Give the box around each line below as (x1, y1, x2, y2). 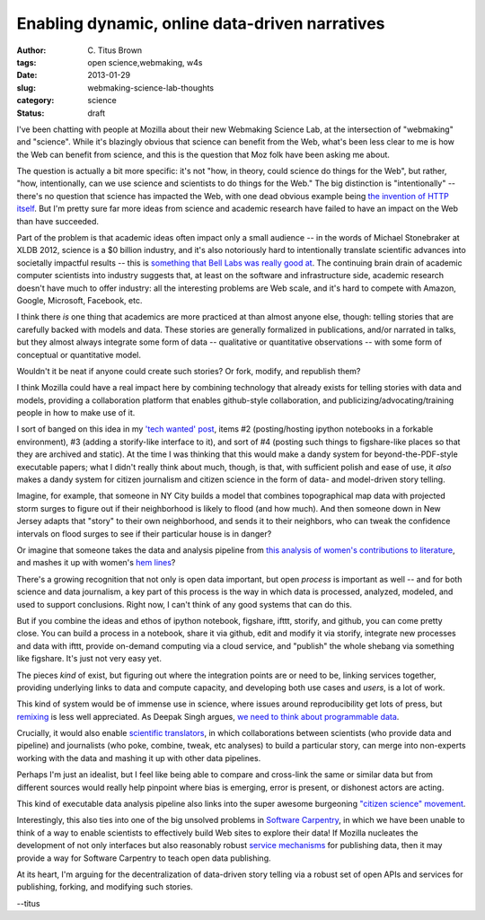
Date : (16, 70, 38, 81)
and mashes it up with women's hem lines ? (16, 557, 176, 568)
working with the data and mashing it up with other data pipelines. (16, 752, 261, 763)
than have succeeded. (16, 215, 99, 226)
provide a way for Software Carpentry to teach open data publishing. (16, 853, 271, 863)
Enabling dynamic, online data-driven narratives (16, 13, 385, 33)
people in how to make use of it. (16, 407, 136, 418)
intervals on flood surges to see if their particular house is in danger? (16, 528, 272, 539)
